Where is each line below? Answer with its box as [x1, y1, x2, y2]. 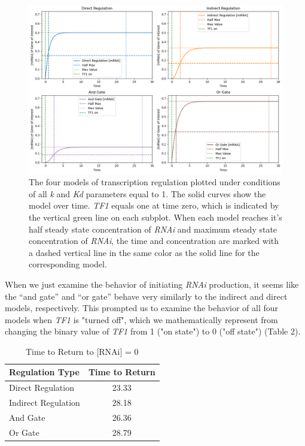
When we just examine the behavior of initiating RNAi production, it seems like [5, 278, 299, 290]
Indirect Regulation [9, 396, 80, 409]
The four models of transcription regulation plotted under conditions [29, 176, 280, 188]
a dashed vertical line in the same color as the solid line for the [29, 246, 260, 258]
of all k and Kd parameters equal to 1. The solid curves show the [29, 187, 266, 200]
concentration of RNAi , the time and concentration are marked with [29, 234, 279, 247]
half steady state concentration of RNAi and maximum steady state [29, 222, 277, 235]
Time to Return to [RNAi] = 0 [25, 345, 139, 357]
